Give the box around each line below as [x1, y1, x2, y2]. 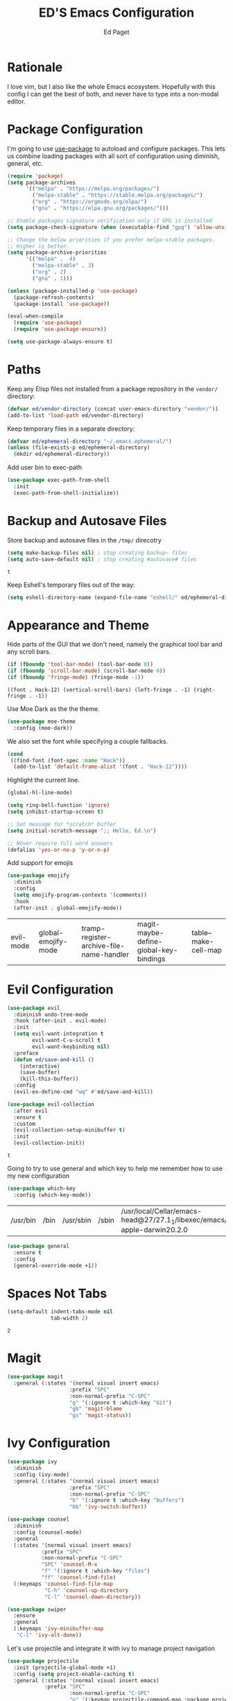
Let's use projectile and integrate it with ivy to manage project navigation [7, 1644, 215, 1652]
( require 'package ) [7, 172, 64, 180]
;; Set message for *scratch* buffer [7, 821, 116, 828]
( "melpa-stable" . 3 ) [32, 262, 95, 269]
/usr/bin [10, 1215, 37, 1225]
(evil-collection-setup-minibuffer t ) [13, 1127, 126, 1134]
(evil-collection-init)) [13, 1140, 85, 1147]
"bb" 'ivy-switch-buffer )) [69, 1503, 148, 1510]
